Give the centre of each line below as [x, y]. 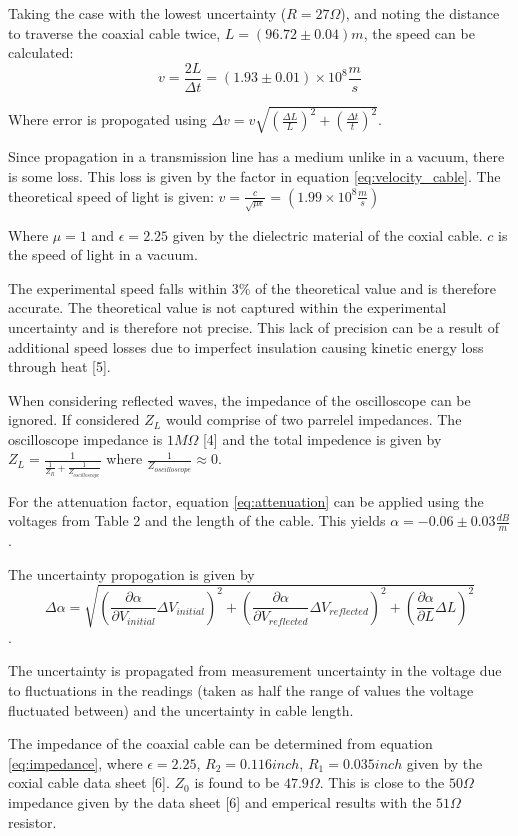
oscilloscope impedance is [85, 438]
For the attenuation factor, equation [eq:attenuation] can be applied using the [246, 500]
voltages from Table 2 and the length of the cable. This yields [197, 520]
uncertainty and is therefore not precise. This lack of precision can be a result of [253, 326]
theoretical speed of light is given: [111, 195]
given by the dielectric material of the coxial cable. [327, 234]
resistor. [32, 821]
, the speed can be [419, 32]
